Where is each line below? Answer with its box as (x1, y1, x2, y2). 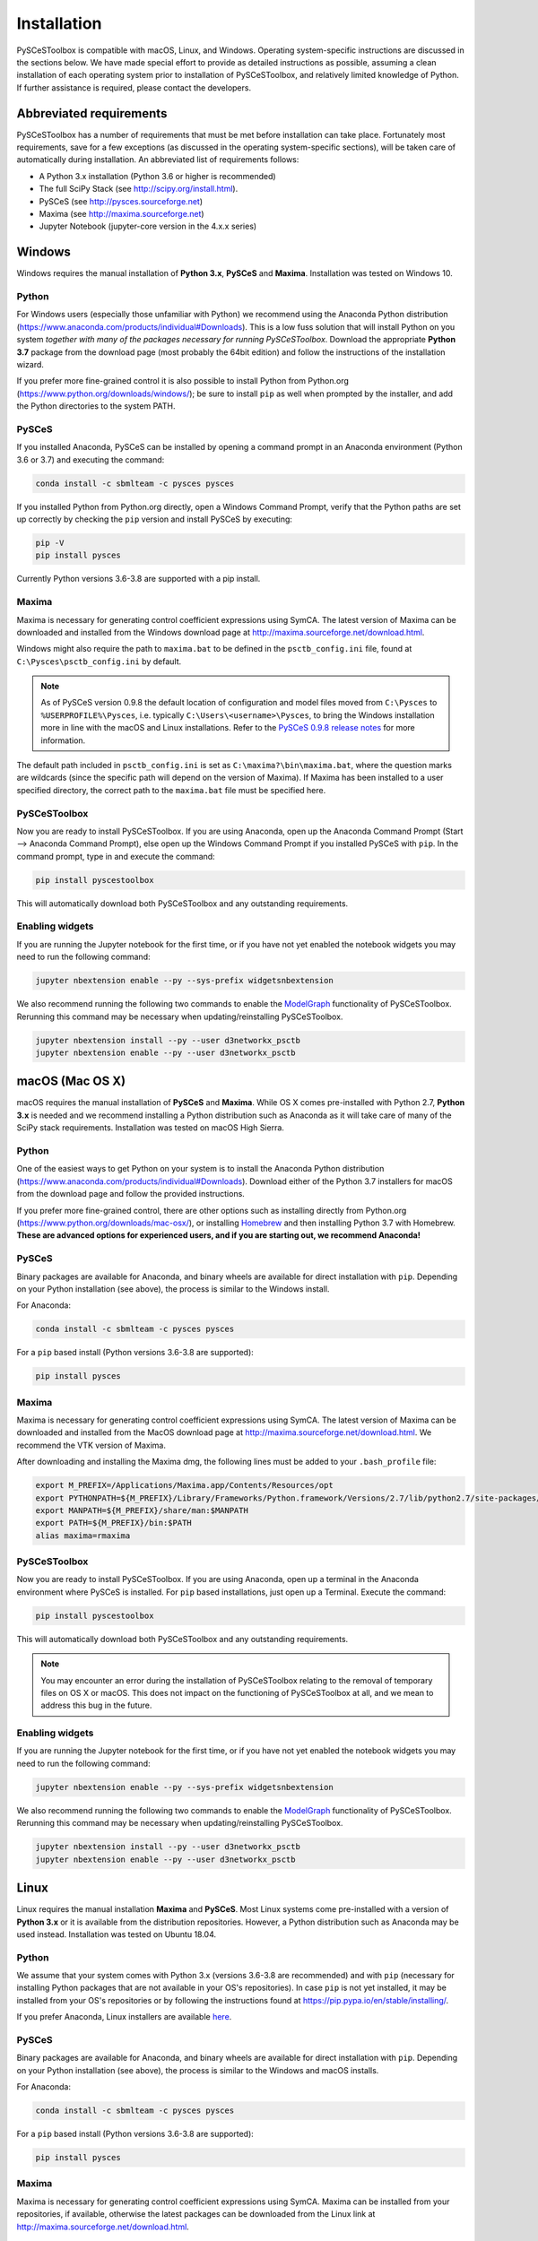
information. (40, 735, 86, 746)
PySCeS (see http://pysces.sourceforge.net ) (39, 195, 204, 206)
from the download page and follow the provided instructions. (16, 1189, 246, 1199)
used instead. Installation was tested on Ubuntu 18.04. (16, 1928, 217, 1940)
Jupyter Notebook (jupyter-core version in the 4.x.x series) (39, 221, 257, 232)
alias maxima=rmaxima (35, 1530, 131, 1541)
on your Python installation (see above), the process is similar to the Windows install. (16, 1283, 330, 1294)
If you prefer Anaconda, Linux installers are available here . (16, 2012, 232, 2022)
